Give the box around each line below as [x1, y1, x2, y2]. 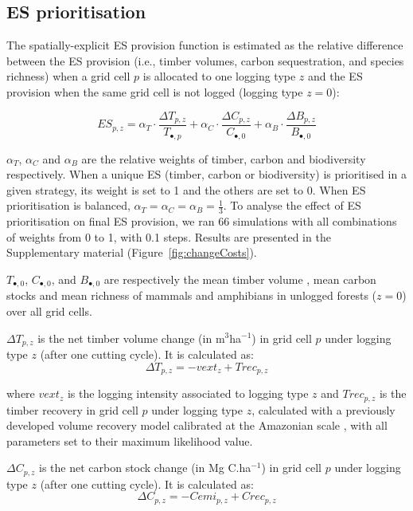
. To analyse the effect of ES [223, 197, 361, 214]
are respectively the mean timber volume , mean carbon [103, 270, 376, 287]
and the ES [308, 68, 363, 85]
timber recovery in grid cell [6, 401, 138, 418]
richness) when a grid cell [6, 68, 131, 85]
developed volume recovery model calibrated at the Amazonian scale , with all [6, 417, 388, 434]
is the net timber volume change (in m [37, 329, 225, 346]
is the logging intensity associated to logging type [67, 385, 309, 402]
